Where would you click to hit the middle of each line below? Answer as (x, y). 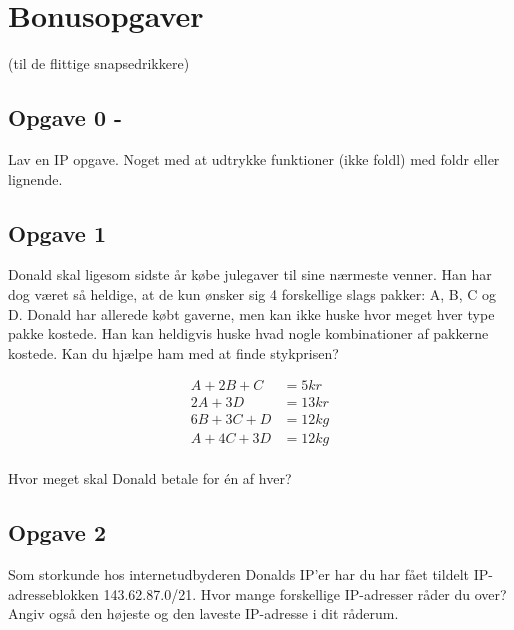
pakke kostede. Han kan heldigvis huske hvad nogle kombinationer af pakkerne (248, 333)
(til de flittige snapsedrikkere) (99, 63)
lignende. (35, 178)
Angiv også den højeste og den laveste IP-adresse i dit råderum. (203, 613)
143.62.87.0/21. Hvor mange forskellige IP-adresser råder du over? (305, 593)
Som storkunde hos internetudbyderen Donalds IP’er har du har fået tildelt (238, 574)
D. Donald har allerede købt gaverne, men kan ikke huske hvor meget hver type (251, 313)
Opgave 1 (57, 232)
